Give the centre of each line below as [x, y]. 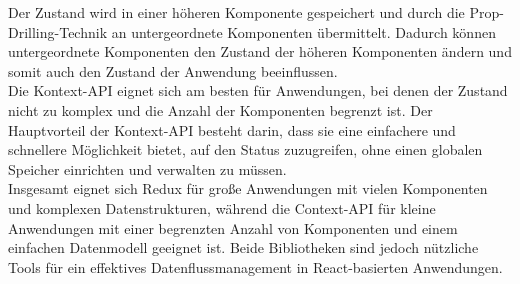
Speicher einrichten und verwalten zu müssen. [147, 168]
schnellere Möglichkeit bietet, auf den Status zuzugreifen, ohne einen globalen [245, 149]
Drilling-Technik [58, 31]
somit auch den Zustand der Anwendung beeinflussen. [173, 70]
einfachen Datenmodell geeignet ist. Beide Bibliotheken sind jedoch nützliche [243, 247]
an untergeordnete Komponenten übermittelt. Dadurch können [303, 31]
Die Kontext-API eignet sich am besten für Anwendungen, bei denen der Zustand [258, 90]
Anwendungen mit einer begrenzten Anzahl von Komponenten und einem [233, 227]
